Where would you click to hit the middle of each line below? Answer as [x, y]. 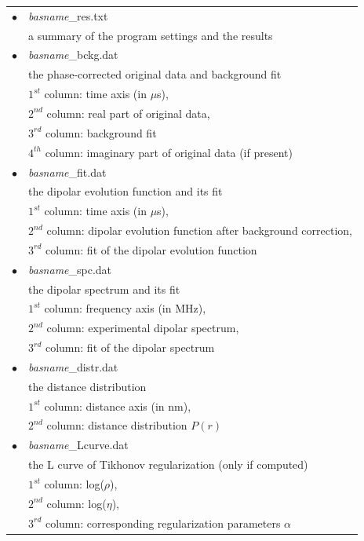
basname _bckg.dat [73, 55]
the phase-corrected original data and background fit [155, 74]
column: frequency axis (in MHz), [125, 308]
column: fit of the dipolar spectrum [130, 347]
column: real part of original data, [128, 113]
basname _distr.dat [73, 366]
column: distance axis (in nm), [118, 406]
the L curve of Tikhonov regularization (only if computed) [168, 464]
